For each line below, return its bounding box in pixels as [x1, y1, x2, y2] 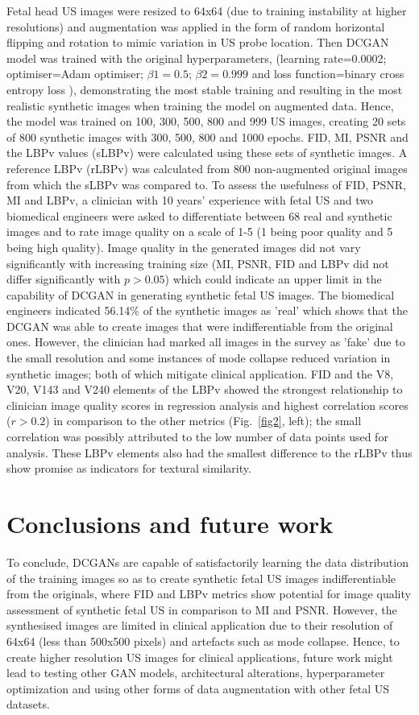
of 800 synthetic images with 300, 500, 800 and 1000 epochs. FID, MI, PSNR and [6, 128, 409, 145]
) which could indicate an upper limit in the [164, 271, 382, 287]
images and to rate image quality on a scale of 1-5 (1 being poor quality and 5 [6, 223, 393, 240]
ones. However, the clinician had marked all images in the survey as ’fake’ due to [6, 333, 405, 350]
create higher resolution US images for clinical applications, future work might [6, 648, 393, 665]
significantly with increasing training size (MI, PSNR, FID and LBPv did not [6, 254, 389, 271]
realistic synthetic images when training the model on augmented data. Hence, [6, 97, 394, 114]
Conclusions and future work [6, 507, 334, 539]
